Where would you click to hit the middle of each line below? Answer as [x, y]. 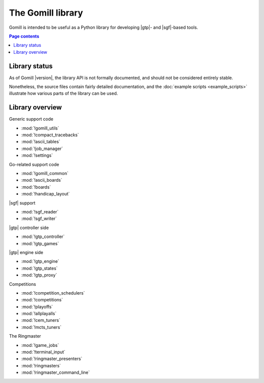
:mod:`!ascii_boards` [42, 180]
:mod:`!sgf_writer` [39, 219]
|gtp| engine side [26, 252]
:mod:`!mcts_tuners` [41, 327]
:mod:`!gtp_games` [40, 243]
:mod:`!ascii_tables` [41, 142]
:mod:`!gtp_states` [40, 268]
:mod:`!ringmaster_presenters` [52, 359]
